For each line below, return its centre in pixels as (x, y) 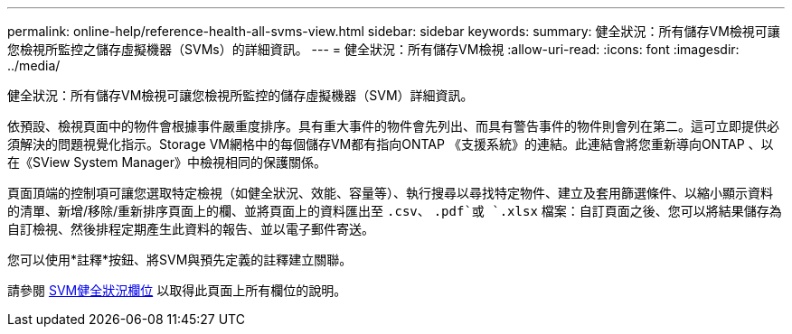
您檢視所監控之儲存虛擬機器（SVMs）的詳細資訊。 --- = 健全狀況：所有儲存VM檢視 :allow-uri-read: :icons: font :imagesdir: (373, 49)
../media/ (34, 65)
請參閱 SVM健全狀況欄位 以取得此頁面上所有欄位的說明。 (177, 290)
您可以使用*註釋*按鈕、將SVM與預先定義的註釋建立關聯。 (180, 260)
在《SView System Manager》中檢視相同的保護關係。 (167, 162)
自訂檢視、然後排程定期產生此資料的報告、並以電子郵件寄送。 (191, 229)
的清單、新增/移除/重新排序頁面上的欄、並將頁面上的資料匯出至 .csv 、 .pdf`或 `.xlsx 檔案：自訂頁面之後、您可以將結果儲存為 (395, 211)
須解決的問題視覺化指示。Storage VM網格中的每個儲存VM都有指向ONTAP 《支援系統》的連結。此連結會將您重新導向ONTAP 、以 (391, 144)
